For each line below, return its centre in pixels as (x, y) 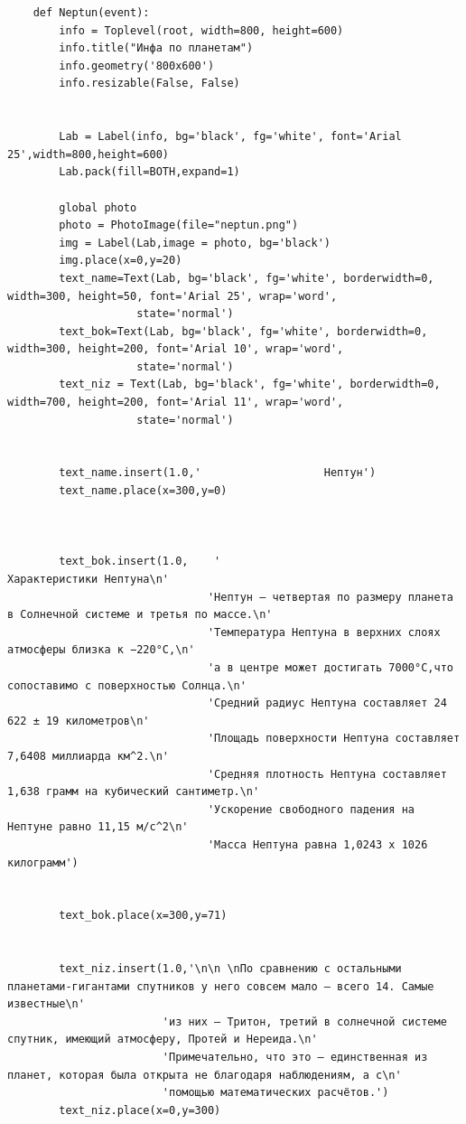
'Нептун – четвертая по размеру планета (330, 597)
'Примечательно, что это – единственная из (295, 1058)
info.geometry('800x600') (137, 66)
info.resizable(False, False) (149, 84)
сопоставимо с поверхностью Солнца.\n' (127, 685)
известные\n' (46, 1004)
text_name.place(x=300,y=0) (143, 491)
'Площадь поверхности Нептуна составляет (334, 739)
